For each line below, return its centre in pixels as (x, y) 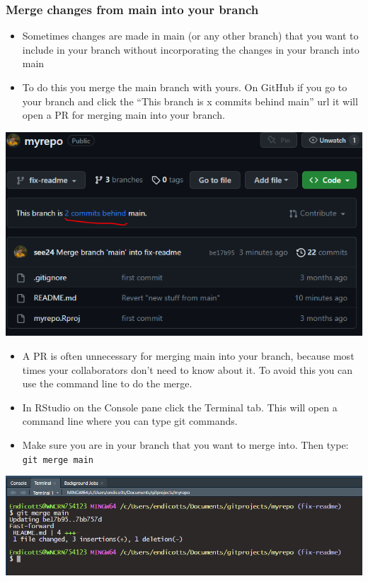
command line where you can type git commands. (130, 421)
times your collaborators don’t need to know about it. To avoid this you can (188, 369)
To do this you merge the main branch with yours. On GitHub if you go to (185, 87)
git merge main (58, 460)
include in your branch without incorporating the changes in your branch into (191, 49)
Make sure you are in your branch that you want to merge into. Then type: (185, 445)
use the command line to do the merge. (107, 383)
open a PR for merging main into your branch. (123, 115)
